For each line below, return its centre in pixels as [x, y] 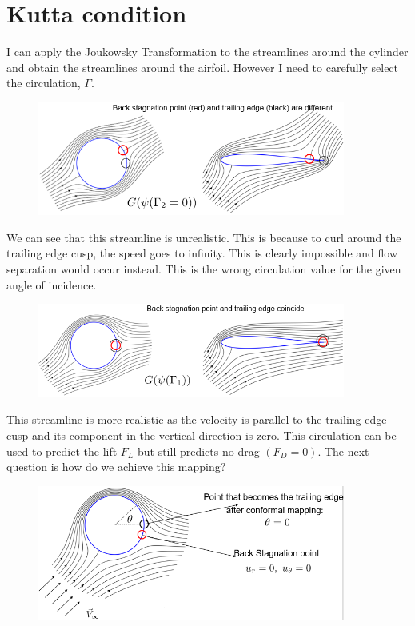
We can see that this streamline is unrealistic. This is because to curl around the [204, 237]
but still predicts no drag [198, 451]
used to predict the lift [62, 451]
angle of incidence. [52, 284]
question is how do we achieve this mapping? [116, 467]
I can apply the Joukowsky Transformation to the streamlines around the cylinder [207, 52]
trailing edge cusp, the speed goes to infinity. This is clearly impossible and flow [202, 253]
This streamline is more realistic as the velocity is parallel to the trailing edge [197, 419]
